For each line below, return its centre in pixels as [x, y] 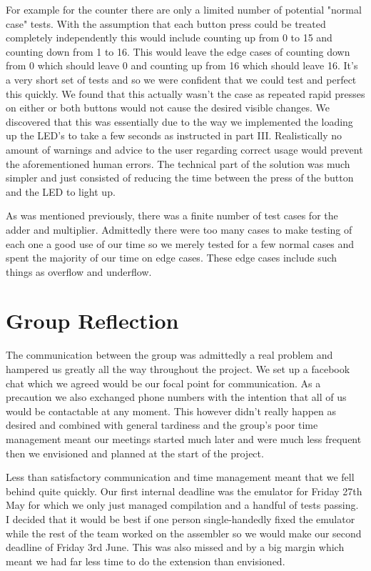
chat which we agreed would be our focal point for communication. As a [163, 383]
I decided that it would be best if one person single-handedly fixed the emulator [181, 518]
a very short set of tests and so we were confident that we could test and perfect [181, 79]
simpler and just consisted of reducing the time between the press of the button [180, 178]
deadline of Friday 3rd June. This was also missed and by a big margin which [175, 547]
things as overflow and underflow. [79, 271]
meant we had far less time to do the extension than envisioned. [146, 561]
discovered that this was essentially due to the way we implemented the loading [179, 121]
